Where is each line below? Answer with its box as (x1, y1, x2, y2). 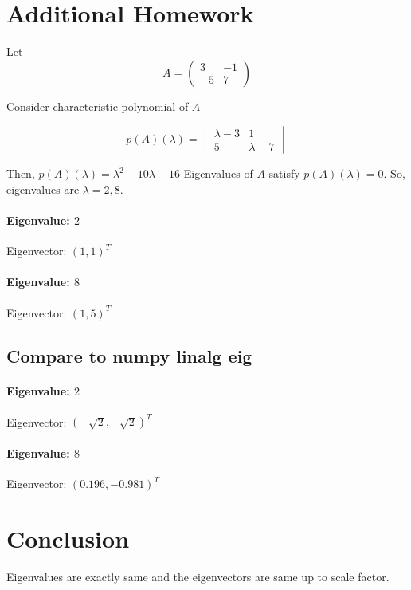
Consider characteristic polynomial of (6, 97, 189, 114)
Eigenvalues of (183, 165, 253, 182)
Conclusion (6, 521, 130, 554)
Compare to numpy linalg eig (6, 343, 252, 368)
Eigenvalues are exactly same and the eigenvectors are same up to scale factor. (6, 568, 389, 584)
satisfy (268, 165, 300, 182)
